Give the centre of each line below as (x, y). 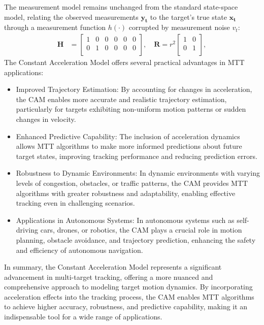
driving (27, 230)
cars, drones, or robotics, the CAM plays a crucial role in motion (141, 230)
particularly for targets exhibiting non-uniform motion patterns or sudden (131, 109)
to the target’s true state (188, 17)
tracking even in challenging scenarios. (75, 203)
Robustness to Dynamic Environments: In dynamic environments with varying (138, 173)
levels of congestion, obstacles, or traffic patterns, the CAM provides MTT (132, 183)
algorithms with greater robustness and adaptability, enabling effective (126, 193)
